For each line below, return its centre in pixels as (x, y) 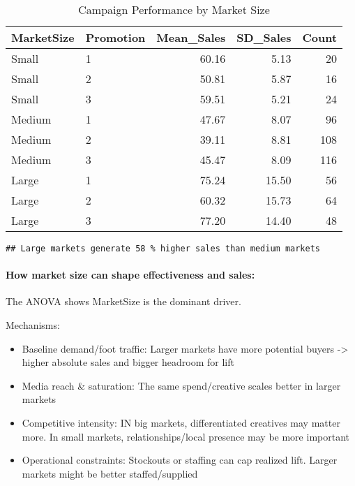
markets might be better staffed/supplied (110, 473)
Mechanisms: (33, 325)
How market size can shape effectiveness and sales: (130, 275)
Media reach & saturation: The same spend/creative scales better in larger (181, 385)
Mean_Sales (191, 37)
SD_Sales (264, 37)
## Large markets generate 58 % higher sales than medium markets (163, 249)
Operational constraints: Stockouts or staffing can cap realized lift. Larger (180, 460)
